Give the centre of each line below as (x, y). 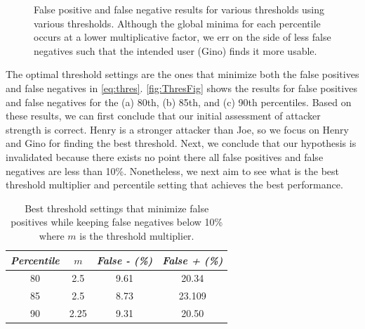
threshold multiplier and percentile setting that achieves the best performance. (174, 185)
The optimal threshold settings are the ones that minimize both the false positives (182, 74)
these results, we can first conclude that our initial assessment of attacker (163, 116)
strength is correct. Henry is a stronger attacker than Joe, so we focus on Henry (177, 129)
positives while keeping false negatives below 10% (117, 222)
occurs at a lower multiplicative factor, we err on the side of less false (182, 37)
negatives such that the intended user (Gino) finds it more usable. (175, 50)
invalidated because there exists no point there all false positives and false (165, 156)
